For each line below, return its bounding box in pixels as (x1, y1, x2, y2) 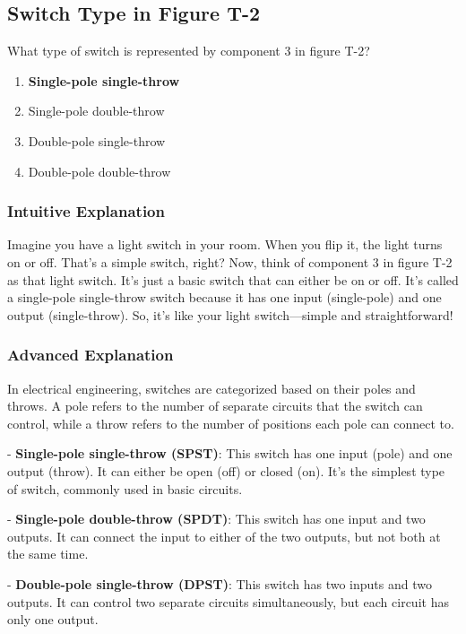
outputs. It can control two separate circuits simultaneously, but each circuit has (7, 592, 449, 611)
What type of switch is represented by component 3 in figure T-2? (7, 41, 370, 60)
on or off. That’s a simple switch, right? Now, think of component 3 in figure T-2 (7, 252, 453, 271)
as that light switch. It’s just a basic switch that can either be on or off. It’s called (7, 270, 459, 289)
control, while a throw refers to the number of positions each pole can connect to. (7, 413, 454, 432)
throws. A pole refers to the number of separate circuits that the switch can (7, 396, 423, 415)
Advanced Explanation (7, 343, 174, 366)
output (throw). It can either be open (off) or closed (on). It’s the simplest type (7, 461, 445, 480)
